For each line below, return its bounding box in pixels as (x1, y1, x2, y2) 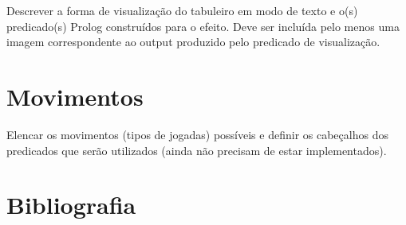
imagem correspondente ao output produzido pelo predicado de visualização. (6, 33, 380, 50)
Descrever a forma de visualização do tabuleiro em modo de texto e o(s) (6, 2, 358, 18)
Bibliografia (6, 188, 136, 221)
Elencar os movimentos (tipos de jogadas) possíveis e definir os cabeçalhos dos (6, 126, 388, 142)
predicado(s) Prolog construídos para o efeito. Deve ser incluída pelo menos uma (6, 17, 400, 34)
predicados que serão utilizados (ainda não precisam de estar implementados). (6, 142, 387, 158)
